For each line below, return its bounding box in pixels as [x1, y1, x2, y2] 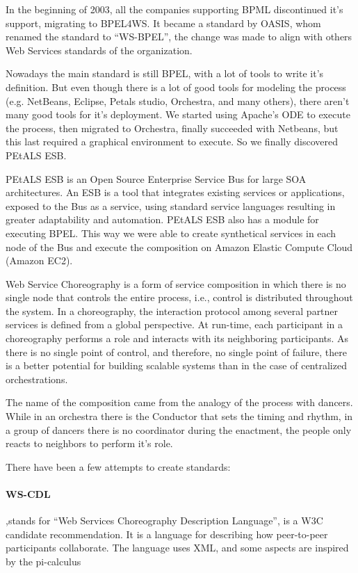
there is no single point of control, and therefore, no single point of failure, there [6, 344, 347, 359]
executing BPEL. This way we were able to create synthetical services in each [6, 225, 336, 240]
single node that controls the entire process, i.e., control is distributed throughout [6, 290, 353, 305]
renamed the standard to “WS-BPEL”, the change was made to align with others [6, 29, 352, 44]
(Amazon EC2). [6, 253, 73, 268]
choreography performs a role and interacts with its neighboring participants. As [6, 331, 349, 346]
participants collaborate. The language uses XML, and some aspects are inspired [6, 540, 349, 555]
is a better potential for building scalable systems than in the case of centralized [6, 358, 347, 373]
